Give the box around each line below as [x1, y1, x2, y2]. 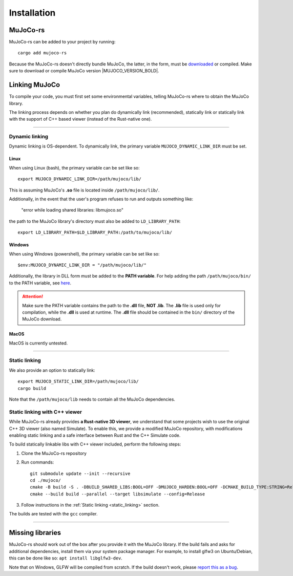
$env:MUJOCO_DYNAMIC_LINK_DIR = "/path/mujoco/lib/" [18, 262, 146, 268]
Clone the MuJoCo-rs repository [21, 450, 87, 456]
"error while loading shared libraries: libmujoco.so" [21, 207, 124, 213]
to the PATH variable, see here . [9, 280, 72, 286]
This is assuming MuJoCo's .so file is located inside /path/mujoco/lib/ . [9, 187, 160, 193]
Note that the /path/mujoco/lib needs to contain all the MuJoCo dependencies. [9, 396, 175, 403]
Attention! [22, 294, 43, 299]
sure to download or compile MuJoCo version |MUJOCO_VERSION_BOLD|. [9, 68, 159, 74]
